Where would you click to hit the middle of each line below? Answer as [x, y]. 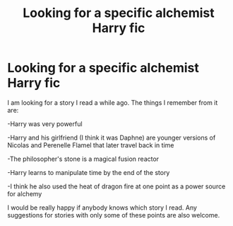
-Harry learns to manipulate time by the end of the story [89, 172]
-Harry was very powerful [45, 124]
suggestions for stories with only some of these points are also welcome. [114, 215]
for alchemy [25, 193]
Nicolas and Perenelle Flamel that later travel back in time [91, 145]
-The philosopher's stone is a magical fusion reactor [83, 159]
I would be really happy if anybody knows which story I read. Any [102, 208]
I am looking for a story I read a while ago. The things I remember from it [113, 102]
